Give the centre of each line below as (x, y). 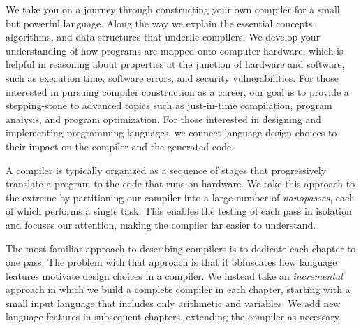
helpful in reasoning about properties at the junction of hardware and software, (175, 64)
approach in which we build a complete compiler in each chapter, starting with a (178, 289)
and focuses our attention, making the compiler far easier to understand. (161, 224)
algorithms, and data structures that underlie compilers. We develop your (163, 37)
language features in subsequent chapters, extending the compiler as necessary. (174, 316)
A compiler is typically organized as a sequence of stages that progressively (166, 170)
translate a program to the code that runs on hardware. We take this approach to (180, 184)
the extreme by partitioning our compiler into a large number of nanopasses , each (180, 197)
